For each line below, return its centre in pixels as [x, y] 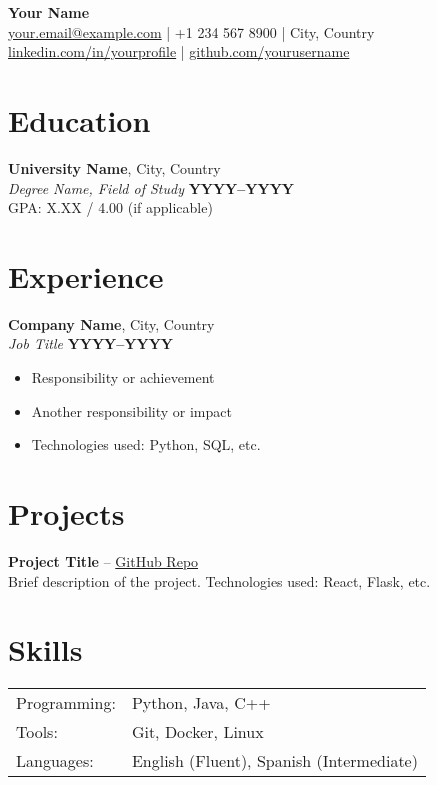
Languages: [55, 761]
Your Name [49, 12]
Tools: [37, 732]
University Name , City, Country [114, 167]
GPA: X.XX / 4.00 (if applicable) [110, 207]
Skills [45, 649]
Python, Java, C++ [201, 703]
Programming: [66, 703]
